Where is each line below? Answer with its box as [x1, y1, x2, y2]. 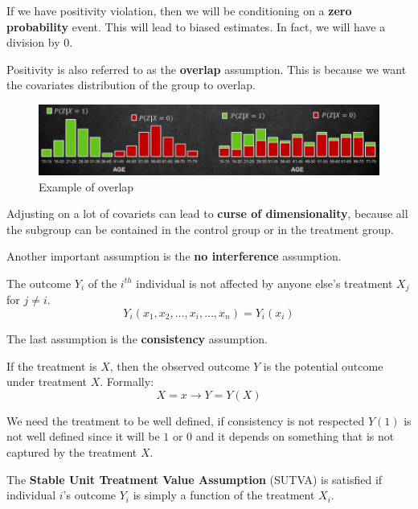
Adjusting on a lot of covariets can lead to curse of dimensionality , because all [6, 205, 408, 222]
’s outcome [63, 486, 117, 503]
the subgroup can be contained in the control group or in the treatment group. [6, 220, 394, 237]
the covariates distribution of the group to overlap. [6, 76, 256, 93]
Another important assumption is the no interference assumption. [6, 248, 342, 265]
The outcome [6, 274, 72, 291]
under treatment [6, 373, 88, 390]
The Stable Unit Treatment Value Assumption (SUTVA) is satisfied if [6, 470, 383, 487]
